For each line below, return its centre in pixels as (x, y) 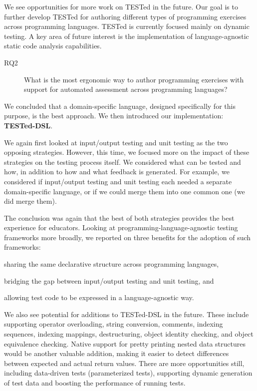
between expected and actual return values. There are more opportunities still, (124, 363)
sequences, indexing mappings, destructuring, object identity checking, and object (129, 334)
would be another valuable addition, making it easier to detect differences (117, 353)
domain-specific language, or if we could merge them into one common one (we (125, 191)
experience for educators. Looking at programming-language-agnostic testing (121, 227)
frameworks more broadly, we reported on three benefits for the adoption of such (128, 237)
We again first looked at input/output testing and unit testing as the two (116, 142)
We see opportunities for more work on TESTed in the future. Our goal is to (121, 6)
